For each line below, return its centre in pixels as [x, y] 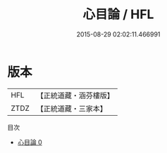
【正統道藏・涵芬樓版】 [75, 95]
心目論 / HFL [118, 14]
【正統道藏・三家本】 [72, 108]
